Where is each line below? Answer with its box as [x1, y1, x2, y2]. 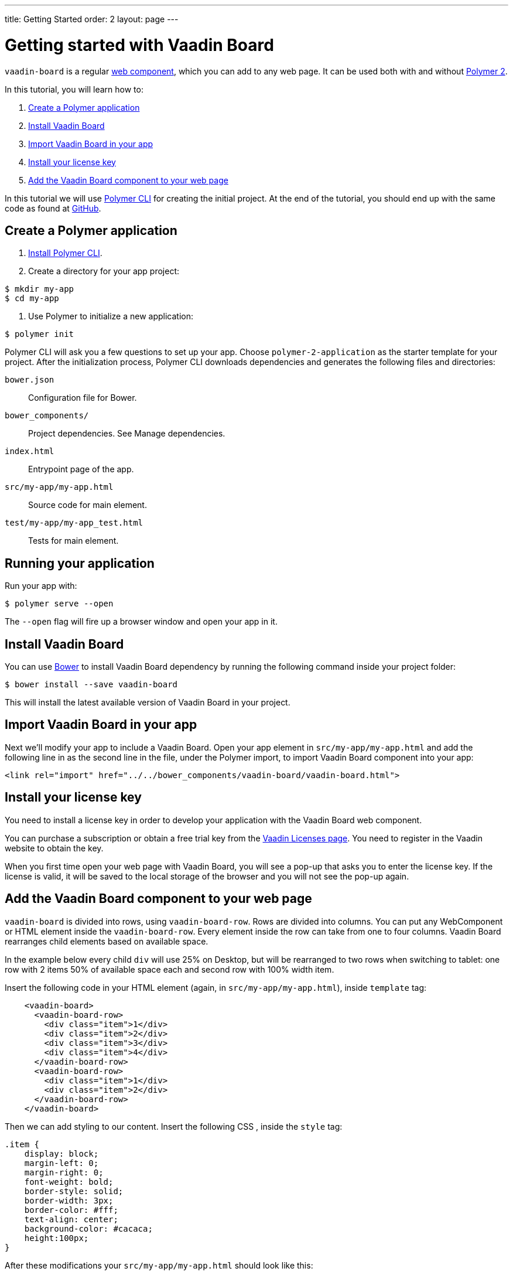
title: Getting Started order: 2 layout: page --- [5, 14, 179, 24]
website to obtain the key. [5, 843, 104, 853]
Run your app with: [5, 581, 77, 591]
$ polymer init [5, 329, 74, 339]
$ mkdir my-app [5, 284, 74, 294]
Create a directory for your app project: [28, 266, 180, 277]
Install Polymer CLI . [28, 248, 102, 258]
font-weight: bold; [24, 1177, 114, 1187]
